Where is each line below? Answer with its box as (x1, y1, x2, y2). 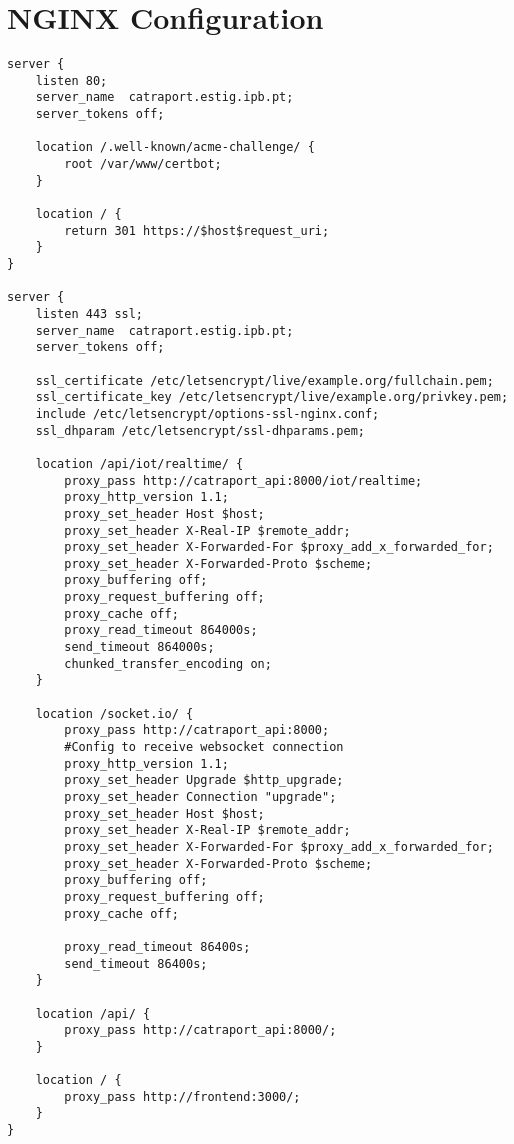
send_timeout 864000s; (64, 640, 215, 655)
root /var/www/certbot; (64, 157, 222, 172)
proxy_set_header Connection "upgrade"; (64, 790, 337, 804)
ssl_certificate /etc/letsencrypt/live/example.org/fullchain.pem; (35, 373, 494, 388)
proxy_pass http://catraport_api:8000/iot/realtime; (64, 473, 423, 488)
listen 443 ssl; (35, 306, 144, 321)
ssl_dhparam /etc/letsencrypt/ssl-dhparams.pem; (35, 423, 365, 438)
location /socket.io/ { (35, 706, 194, 721)
